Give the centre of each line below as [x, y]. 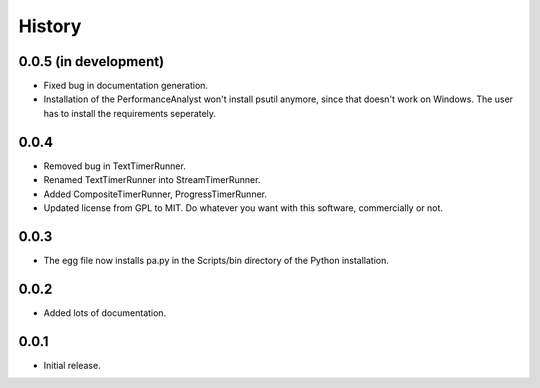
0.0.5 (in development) [91, 61]
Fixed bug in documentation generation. [126, 86]
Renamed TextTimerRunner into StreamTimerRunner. [152, 180]
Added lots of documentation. [105, 312]
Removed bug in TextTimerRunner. [115, 166]
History [50, 26]
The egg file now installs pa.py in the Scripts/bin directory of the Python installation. [216, 260]
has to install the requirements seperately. [130, 113]
